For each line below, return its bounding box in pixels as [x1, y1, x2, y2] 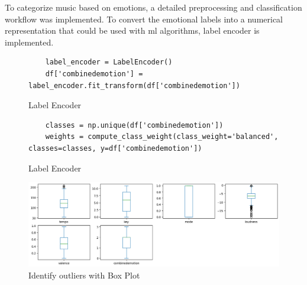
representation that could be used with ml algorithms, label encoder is [5, 24, 260, 37]
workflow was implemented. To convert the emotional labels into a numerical [5, 12, 283, 25]
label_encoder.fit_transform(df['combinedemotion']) [28, 81, 240, 90]
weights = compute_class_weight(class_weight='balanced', [45, 132, 279, 141]
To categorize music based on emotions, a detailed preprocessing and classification [5, 1, 302, 13]
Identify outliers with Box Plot [28, 268, 140, 281]
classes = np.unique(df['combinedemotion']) [45, 121, 224, 129]
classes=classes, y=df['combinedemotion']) [28, 144, 202, 153]
